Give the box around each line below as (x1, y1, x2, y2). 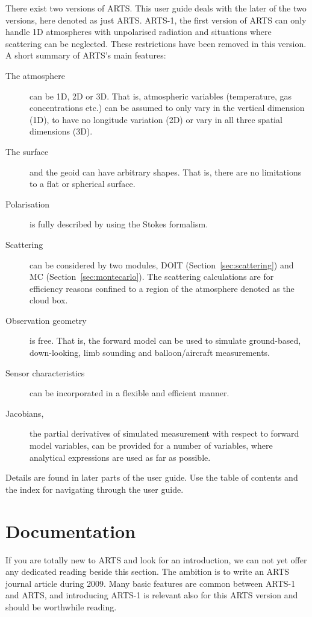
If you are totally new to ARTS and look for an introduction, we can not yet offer (5, 553, 307, 566)
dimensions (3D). (30, 125, 93, 138)
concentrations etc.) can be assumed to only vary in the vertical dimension (30, 101, 305, 114)
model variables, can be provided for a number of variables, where (30, 439, 273, 452)
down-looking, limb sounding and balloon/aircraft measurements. (30, 346, 270, 359)
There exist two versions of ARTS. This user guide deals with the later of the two (5, 2, 307, 14)
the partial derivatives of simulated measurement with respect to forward (30, 427, 299, 440)
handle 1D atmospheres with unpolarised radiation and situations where (5, 25, 272, 38)
